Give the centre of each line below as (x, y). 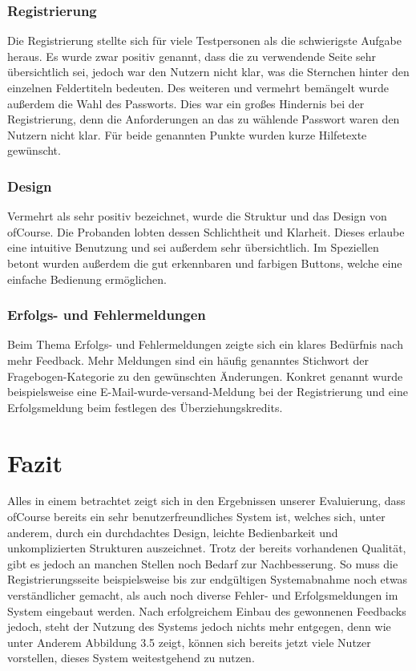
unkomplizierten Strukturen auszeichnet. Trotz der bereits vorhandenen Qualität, (207, 548)
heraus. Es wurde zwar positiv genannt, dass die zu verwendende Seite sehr (192, 56)
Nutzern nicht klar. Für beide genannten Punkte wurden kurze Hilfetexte (187, 134)
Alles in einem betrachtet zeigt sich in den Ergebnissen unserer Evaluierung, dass (206, 501)
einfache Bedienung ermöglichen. (87, 279)
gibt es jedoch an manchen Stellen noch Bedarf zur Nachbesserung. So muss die (203, 563)
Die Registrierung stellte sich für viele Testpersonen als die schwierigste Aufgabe (204, 40)
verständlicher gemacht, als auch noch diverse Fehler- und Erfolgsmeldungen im (203, 595)
